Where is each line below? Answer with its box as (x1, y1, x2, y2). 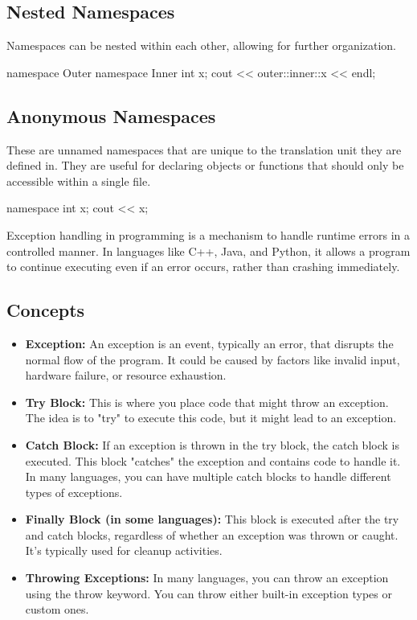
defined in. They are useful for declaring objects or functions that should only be (6, 157, 404, 174)
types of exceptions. (25, 483, 123, 500)
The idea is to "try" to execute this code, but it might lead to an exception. (25, 409, 397, 426)
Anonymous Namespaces (6, 103, 216, 128)
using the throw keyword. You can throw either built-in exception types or (25, 585, 392, 602)
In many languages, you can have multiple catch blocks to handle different (25, 468, 391, 485)
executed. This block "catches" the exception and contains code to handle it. (25, 452, 401, 469)
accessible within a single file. (6, 172, 151, 189)
